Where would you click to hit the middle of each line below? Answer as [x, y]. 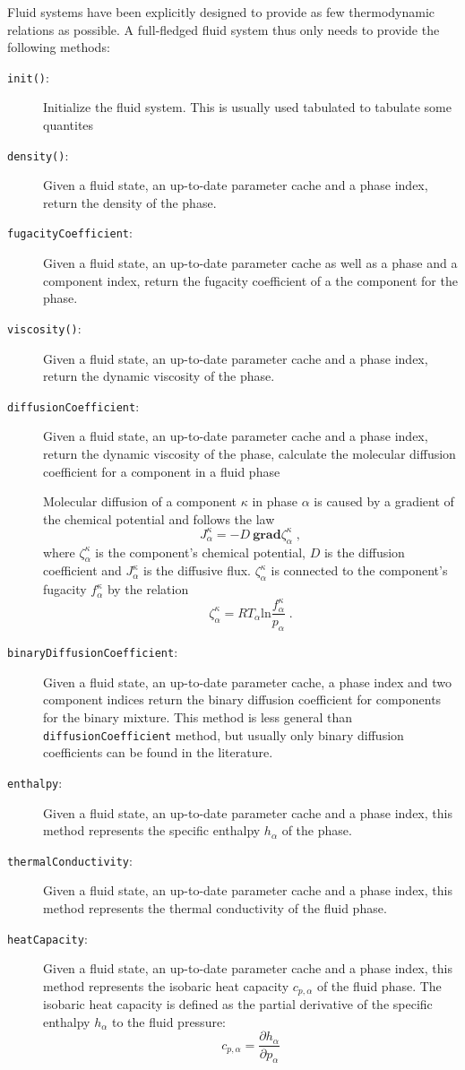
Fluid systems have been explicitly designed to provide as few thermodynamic [221, 12]
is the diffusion [364, 552]
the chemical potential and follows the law [159, 518]
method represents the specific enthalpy [152, 830]
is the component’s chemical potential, [200, 552]
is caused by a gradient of [384, 501]
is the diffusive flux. [197, 570]
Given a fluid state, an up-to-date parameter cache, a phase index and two [248, 682]
